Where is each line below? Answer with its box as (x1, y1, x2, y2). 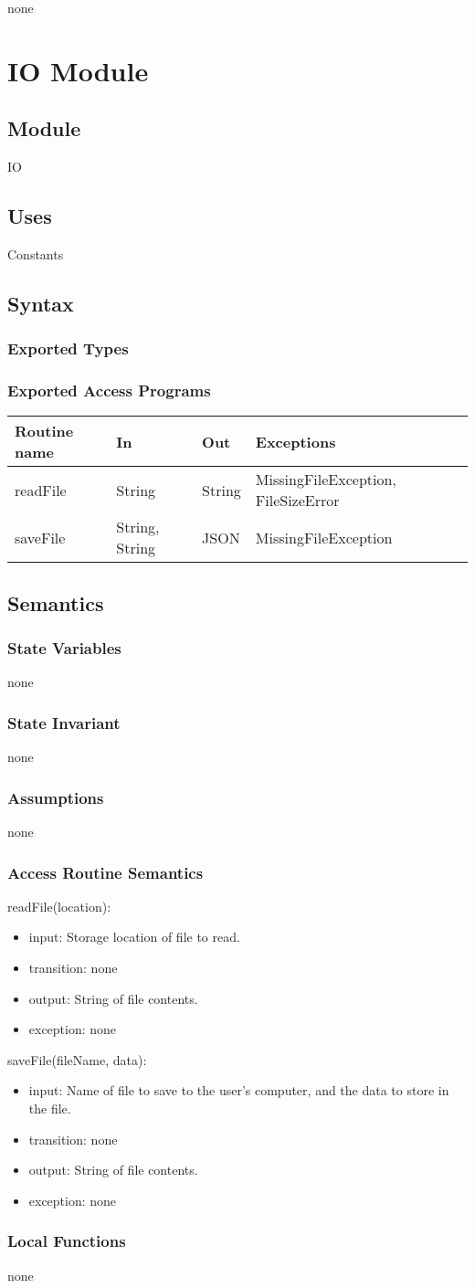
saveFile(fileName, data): (7, 1050, 147, 1069)
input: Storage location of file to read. (28, 927, 240, 946)
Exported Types (7, 337, 129, 360)
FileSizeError (255, 490, 340, 512)
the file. (28, 1099, 71, 1117)
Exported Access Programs (7, 379, 211, 402)
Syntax (7, 289, 74, 317)
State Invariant (7, 711, 121, 734)
